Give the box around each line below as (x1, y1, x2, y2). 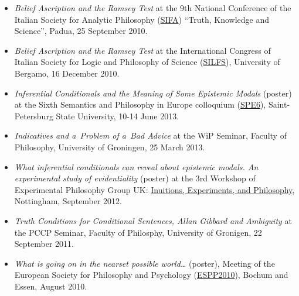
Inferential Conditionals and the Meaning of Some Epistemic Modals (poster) (14, 87, 292, 99)
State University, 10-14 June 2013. (56, 109, 179, 122)
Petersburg (14, 109, 53, 122)
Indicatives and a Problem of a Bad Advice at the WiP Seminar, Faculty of (14, 129, 287, 142)
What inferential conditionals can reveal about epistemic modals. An (14, 160, 259, 173)
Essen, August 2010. (14, 280, 87, 292)
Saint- (268, 98, 290, 111)
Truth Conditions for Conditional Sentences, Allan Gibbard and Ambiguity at (14, 214, 292, 226)
